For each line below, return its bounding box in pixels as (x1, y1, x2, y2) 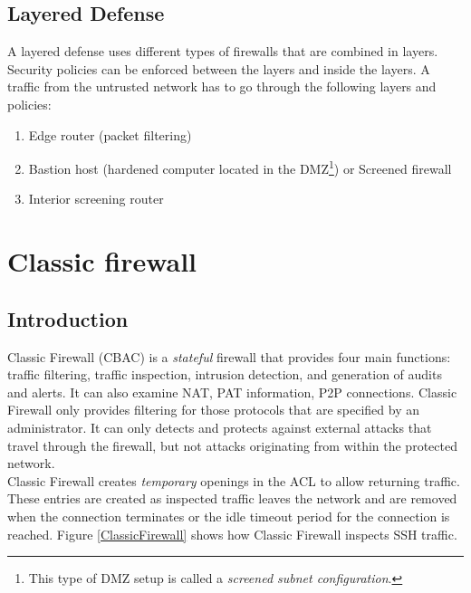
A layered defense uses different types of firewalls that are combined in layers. (7, 42, 438, 61)
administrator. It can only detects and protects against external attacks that (7, 417, 432, 436)
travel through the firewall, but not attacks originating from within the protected (7, 435, 457, 454)
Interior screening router (28, 189, 164, 208)
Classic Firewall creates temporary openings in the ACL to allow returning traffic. (7, 471, 460, 490)
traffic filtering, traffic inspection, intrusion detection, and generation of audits (7, 365, 442, 384)
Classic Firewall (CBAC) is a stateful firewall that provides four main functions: (7, 347, 451, 366)
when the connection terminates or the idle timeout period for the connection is (7, 506, 450, 525)
